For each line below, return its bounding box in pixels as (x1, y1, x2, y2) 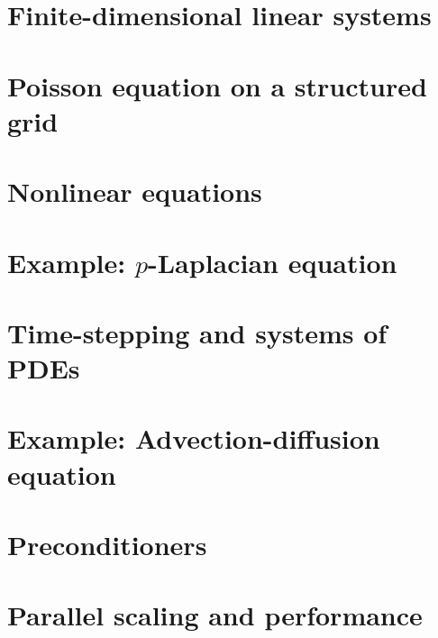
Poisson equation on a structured (7, 67, 427, 104)
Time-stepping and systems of (7, 314, 388, 351)
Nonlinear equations (7, 173, 262, 210)
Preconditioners (7, 526, 207, 562)
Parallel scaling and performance (7, 597, 423, 633)
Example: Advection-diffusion (7, 420, 380, 457)
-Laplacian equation (147, 243, 397, 280)
